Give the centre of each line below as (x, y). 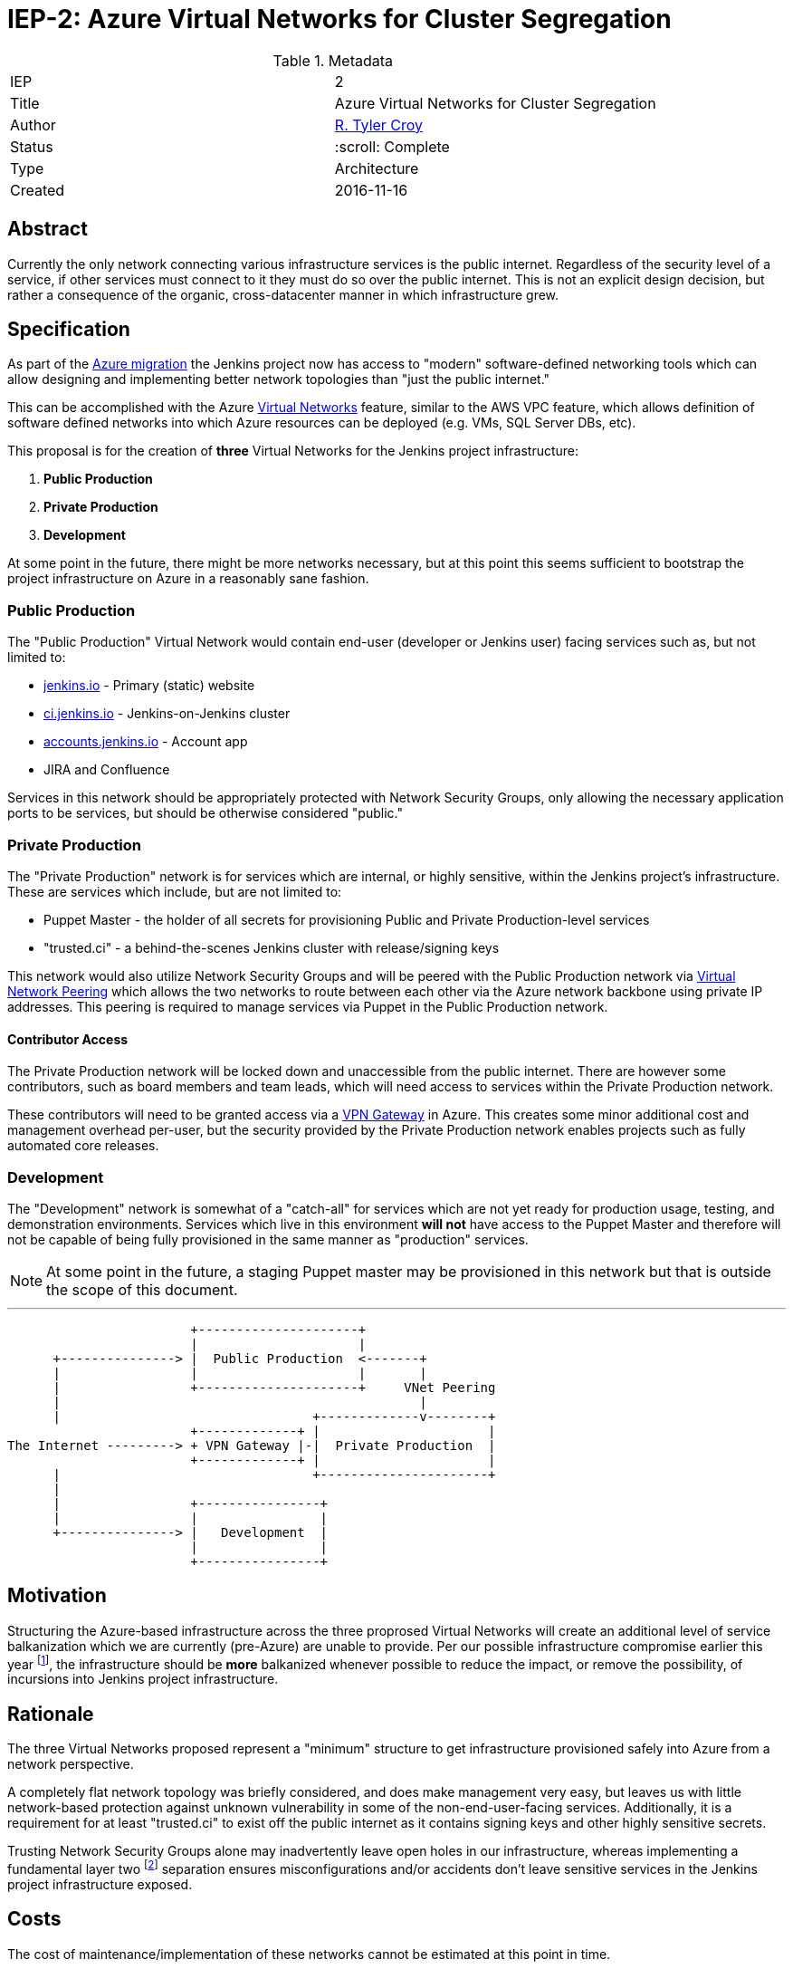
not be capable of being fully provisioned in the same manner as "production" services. (268, 1239)
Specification (69, 330)
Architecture (377, 168)
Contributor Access (68, 1039)
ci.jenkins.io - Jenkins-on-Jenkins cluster (167, 714)
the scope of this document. (142, 1289)
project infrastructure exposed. (100, 1884)
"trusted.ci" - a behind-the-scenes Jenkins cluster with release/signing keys (272, 947)
